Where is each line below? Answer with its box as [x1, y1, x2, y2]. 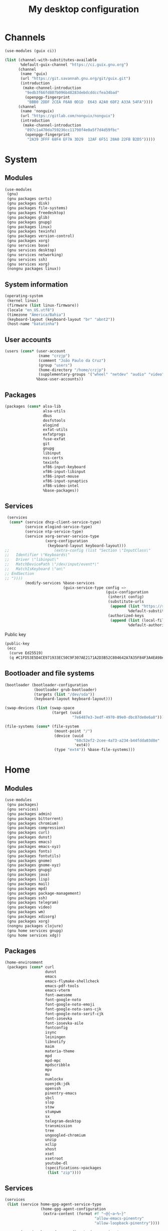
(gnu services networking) [7, 252, 64, 257]
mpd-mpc [45, 1058, 61, 1063]
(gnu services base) [7, 243, 50, 248]
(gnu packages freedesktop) [7, 210, 66, 215]
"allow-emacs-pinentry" [94, 1216, 144, 1221]
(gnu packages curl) [7, 830, 50, 835]
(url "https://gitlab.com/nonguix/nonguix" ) [20, 113, 115, 118]
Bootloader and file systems [5, 669, 95, 678]
